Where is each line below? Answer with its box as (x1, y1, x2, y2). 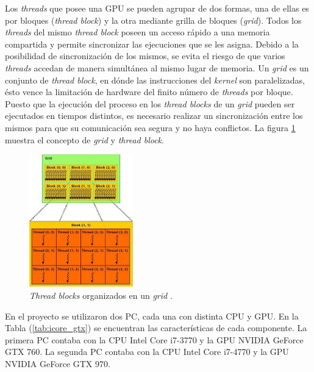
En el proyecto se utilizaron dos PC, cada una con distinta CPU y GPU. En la (5, 309, 299, 322)
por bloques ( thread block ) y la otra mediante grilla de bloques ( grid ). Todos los (5, 13, 302, 26)
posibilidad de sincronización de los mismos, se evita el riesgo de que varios (5, 49, 285, 62)
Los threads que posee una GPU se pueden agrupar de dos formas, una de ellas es (5, 2, 309, 14)
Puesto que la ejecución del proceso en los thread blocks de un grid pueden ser (5, 97, 295, 110)
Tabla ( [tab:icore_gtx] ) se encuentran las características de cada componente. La (5, 321, 307, 334)
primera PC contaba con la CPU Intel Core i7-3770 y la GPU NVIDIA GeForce (5, 333, 304, 346)
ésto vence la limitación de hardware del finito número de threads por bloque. (5, 85, 293, 98)
